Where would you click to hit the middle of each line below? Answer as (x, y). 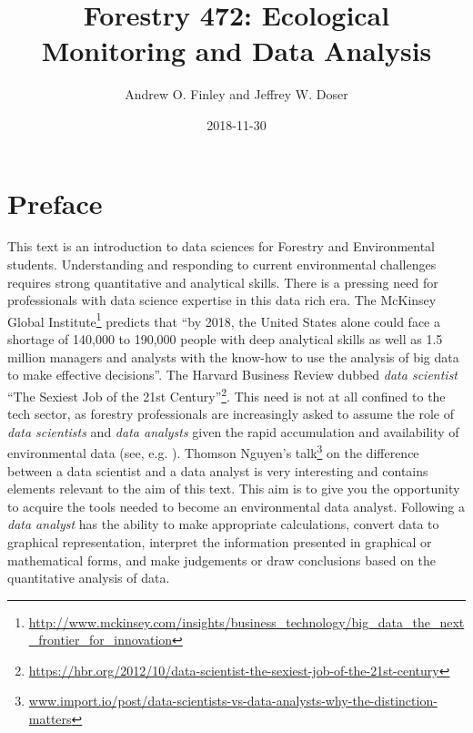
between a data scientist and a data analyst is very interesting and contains (218, 470)
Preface (55, 203)
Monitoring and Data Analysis (236, 51)
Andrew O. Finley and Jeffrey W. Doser (236, 94)
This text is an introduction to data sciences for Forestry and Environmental (221, 246)
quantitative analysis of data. (89, 578)
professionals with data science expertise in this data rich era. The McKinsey (222, 300)
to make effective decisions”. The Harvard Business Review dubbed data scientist (233, 375)
